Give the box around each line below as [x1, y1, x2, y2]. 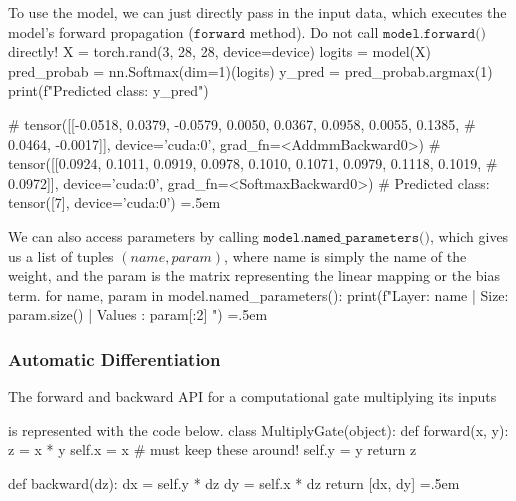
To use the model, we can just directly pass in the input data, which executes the [8, 2, 507, 22]
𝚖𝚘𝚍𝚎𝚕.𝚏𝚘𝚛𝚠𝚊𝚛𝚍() [383, 26, 487, 41]
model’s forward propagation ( [8, 21, 194, 42]
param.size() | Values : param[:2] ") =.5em [8, 304, 268, 325]
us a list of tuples [8, 245, 114, 266]
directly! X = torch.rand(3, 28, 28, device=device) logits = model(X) [8, 41, 431, 62]
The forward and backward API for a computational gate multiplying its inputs [8, 386, 497, 407]
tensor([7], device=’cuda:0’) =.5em [8, 192, 221, 213]
